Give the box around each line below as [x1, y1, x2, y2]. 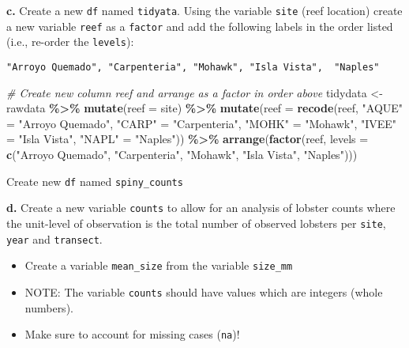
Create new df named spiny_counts [6, 172, 183, 189]
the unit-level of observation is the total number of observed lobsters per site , [6, 214, 386, 231]
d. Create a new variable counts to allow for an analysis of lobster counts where [6, 199, 396, 216]
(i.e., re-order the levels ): [6, 33, 134, 50]
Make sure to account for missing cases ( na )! [24, 326, 240, 342]
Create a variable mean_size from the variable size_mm [24, 257, 293, 274]
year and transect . [6, 230, 103, 247]
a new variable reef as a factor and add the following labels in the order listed [6, 17, 393, 34]
